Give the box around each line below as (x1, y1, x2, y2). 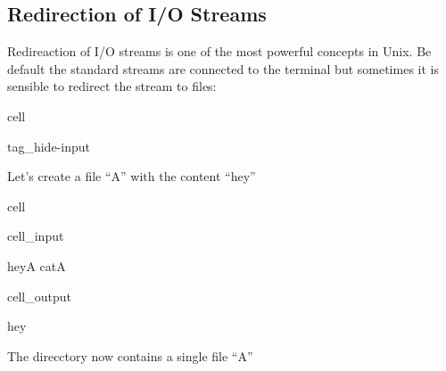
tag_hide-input (7, 136, 90, 155)
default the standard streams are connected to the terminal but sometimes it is (7, 59, 439, 78)
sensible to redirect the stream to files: (7, 77, 217, 95)
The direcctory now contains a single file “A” (7, 346, 253, 365)
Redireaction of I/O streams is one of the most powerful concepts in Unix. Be (7, 42, 432, 61)
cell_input (7, 227, 64, 245)
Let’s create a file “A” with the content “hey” (7, 167, 256, 185)
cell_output (7, 286, 71, 305)
